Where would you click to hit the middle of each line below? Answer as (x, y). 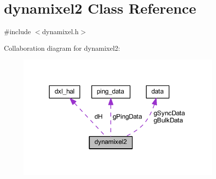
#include (18, 31)
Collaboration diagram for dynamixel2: (62, 48)
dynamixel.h (60, 31)
